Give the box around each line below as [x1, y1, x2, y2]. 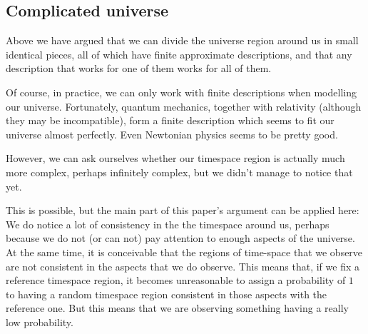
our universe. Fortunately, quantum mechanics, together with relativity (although [6, 98, 362, 113]
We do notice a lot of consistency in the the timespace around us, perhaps [6, 216, 329, 231]
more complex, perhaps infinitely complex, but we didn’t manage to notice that [6, 164, 353, 179]
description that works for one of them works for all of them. [6, 61, 272, 76]
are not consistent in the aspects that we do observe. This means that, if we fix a [6, 258, 359, 273]
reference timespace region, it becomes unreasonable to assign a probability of [6, 273, 346, 288]
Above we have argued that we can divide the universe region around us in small [6, 33, 359, 48]
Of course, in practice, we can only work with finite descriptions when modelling [6, 84, 357, 99]
